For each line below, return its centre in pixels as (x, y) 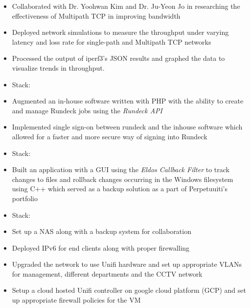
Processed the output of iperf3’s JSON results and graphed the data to (118, 58)
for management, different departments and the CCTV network (107, 273)
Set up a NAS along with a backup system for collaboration (102, 231)
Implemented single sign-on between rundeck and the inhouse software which (127, 127)
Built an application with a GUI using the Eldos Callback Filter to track (121, 169)
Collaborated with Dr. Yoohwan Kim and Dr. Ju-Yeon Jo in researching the (126, 6)
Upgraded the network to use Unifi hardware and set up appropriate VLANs (127, 264)
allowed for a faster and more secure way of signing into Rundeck (110, 136)
